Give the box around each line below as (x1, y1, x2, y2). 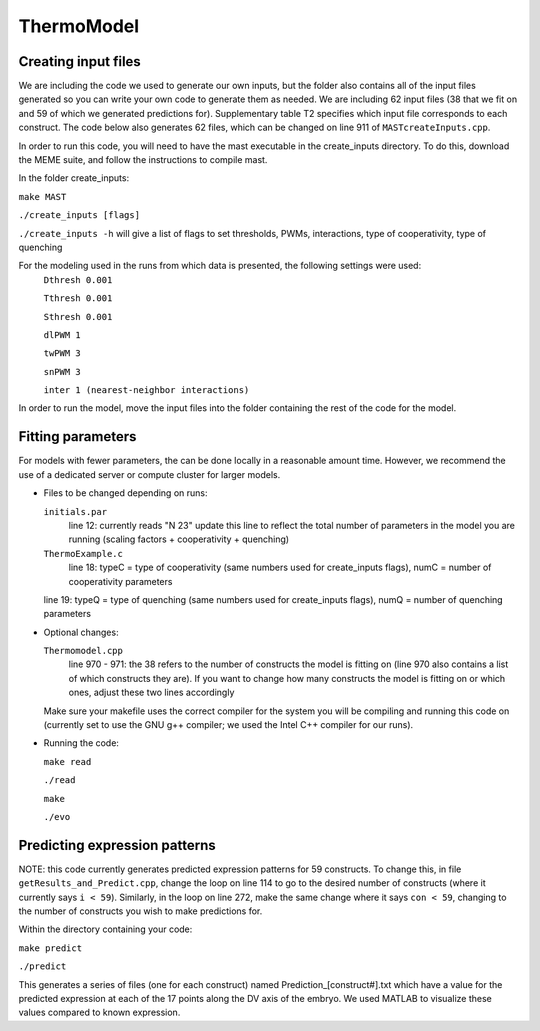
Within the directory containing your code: (18, 923, 193, 935)
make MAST (18, 191, 67, 202)
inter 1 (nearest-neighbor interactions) (43, 385, 250, 396)
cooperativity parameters (68, 575, 173, 587)
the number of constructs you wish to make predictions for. (18, 905, 263, 917)
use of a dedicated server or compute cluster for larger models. (18, 468, 281, 480)
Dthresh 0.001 (43, 274, 113, 285)
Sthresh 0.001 (43, 311, 113, 322)
